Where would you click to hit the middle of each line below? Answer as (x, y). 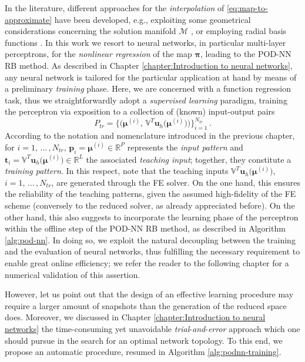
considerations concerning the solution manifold (91, 31)
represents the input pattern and (185, 147)
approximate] (29, 19)
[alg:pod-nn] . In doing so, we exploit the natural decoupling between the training (150, 239)
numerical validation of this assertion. (73, 274)
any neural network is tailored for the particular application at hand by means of (151, 77)
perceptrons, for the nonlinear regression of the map (98, 54)
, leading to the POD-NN (246, 54)
